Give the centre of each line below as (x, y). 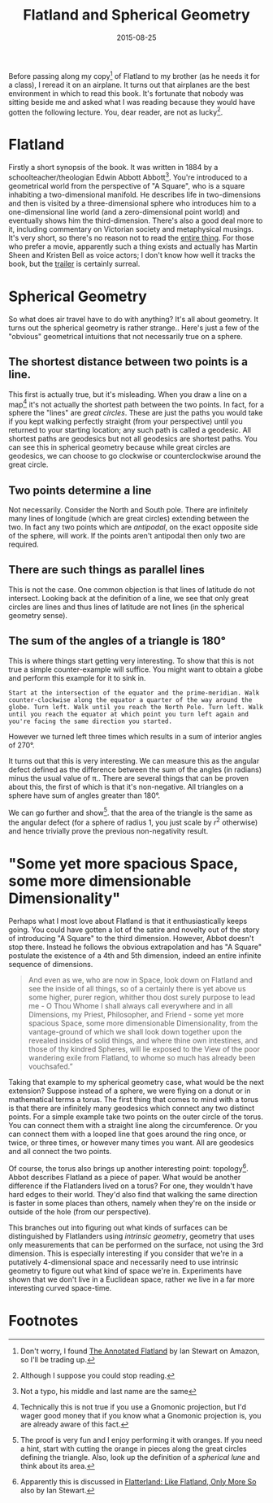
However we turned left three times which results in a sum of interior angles (135, 736)
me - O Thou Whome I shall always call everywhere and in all (130, 1005)
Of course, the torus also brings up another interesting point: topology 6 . (129, 1167)
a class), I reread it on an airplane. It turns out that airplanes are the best (129, 85)
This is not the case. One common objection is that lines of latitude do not (132, 589)
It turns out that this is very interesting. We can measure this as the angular (134, 760)
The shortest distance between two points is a (128, 362)
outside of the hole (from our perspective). (80, 1211)
